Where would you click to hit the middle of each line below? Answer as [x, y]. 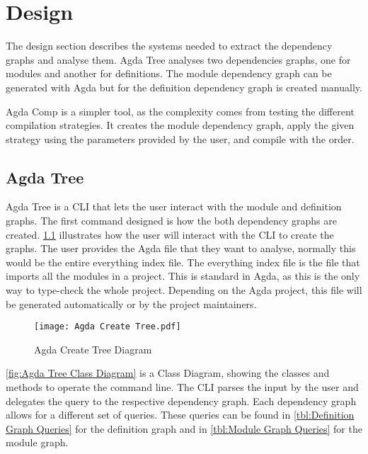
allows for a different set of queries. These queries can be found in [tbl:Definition [180, 415]
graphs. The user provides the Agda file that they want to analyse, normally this [181, 248]
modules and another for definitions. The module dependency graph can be [169, 73]
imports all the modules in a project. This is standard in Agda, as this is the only [183, 276]
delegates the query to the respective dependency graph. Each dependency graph [181, 401]
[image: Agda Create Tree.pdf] [108, 327]
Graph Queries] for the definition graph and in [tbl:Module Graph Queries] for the [184, 428]
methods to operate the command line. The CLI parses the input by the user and [182, 387]
